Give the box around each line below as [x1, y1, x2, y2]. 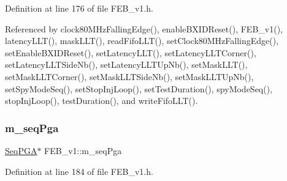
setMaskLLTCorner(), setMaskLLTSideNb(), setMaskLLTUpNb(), [5, 70, 254, 83]
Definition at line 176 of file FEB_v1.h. [5, 2, 153, 14]
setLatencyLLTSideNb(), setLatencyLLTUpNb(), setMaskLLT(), [5, 58, 248, 71]
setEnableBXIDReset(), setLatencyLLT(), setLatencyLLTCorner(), [5, 46, 256, 59]
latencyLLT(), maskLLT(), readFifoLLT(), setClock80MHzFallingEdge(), [5, 34, 279, 47]
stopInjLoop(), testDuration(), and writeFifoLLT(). [5, 94, 198, 107]
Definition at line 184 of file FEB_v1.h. [5, 164, 153, 177]
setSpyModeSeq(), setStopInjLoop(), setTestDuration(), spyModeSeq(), [5, 82, 273, 95]
